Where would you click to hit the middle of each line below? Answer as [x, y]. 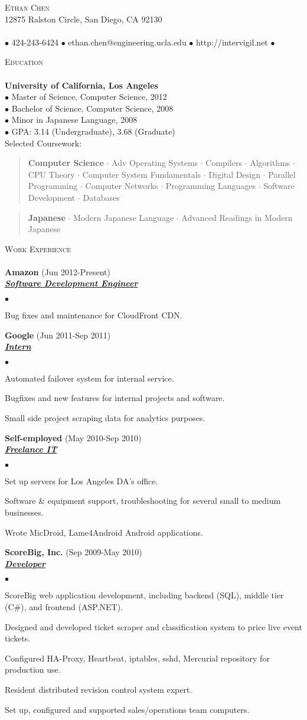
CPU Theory [51, 174]
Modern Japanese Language [124, 217]
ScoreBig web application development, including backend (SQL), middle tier [144, 595]
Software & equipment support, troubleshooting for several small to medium [143, 501]
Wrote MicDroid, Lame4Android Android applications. [104, 532]
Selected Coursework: [43, 143]
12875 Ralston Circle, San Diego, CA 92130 [84, 19]
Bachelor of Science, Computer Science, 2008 [92, 108]
